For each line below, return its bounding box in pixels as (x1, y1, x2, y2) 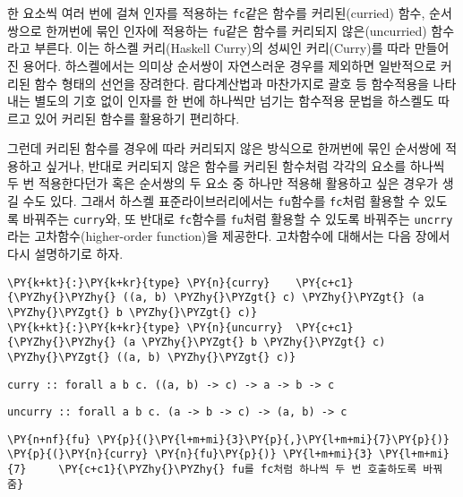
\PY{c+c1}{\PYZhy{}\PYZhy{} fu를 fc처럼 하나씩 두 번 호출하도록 (58, 463, 417, 476)
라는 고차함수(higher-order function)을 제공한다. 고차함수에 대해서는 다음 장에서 (7, 227, 450, 245)
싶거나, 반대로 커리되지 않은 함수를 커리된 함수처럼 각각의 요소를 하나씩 (46, 156, 445, 175)
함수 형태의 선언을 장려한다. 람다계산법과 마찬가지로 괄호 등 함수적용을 (34, 73, 429, 92)
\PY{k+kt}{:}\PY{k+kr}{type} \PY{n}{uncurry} (7, 321, 283, 334)
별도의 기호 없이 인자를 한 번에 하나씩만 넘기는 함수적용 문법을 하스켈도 (34, 91, 434, 110)
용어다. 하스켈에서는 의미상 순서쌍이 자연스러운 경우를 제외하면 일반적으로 (22, 56, 437, 74)
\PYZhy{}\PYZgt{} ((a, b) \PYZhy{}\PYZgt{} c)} (7, 350, 296, 364)
